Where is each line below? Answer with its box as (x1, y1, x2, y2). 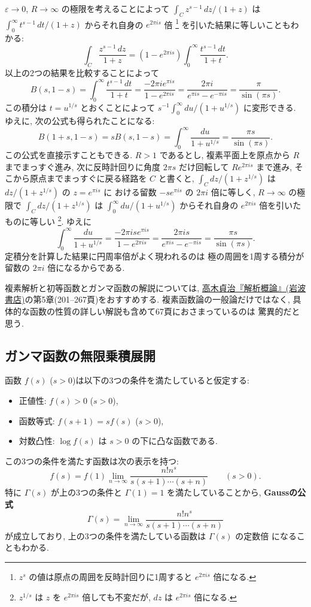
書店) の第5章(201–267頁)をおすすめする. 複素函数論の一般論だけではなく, (5, 293, 290, 306)
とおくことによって (80, 101, 155, 113)
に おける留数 (103, 186, 157, 198)
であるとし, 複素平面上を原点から (159, 149, 291, 161)
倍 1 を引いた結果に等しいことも (164, 16, 291, 31)
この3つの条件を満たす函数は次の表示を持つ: (5, 454, 179, 467)
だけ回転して (178, 160, 229, 173)
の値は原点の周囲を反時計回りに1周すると (29, 570, 193, 582)
